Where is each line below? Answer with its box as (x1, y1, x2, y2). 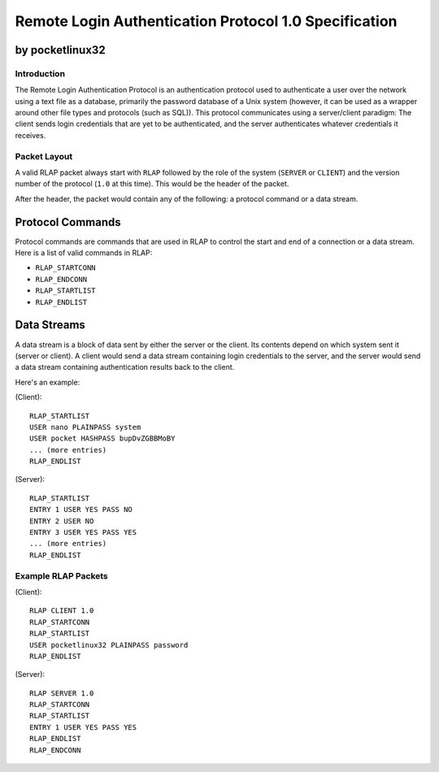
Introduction (15, 67, 65, 79)
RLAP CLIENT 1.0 (29, 606, 94, 615)
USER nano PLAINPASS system (29, 423, 141, 432)
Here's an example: (15, 377, 80, 387)
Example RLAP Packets (15, 570, 109, 581)
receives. (15, 130, 46, 140)
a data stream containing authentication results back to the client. (15, 362, 235, 372)
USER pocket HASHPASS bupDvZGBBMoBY (29, 434, 176, 443)
